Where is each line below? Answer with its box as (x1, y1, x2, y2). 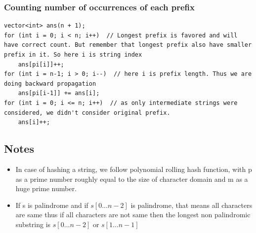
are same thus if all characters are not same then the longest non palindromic (15, 209, 251, 220)
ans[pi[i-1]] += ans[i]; (18, 90, 100, 97)
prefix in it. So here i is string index (4, 51, 142, 58)
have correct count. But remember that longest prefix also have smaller (4, 41, 252, 49)
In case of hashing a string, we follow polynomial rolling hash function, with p (15, 164, 252, 174)
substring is (15, 219, 51, 229)
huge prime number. (15, 183, 77, 194)
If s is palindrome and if (15, 200, 88, 210)
